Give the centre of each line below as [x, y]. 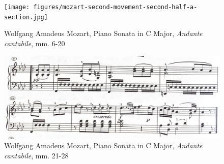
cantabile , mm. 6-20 [35, 43]
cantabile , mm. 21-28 [36, 155]
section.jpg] [26, 17]
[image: [17, 7]
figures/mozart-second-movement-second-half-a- [115, 7]
